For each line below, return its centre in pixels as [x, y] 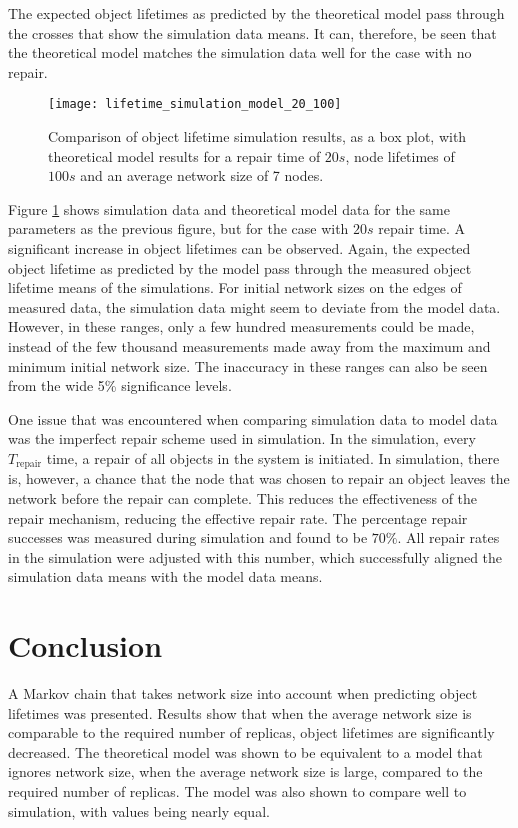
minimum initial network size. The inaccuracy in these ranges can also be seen [248, 365]
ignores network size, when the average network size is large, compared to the [245, 771]
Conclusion [85, 645]
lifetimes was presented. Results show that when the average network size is [240, 712]
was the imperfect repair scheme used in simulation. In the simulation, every [242, 438]
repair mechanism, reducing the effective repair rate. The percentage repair [238, 517]
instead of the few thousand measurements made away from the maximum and [249, 345]
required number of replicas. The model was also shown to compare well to [237, 791]
